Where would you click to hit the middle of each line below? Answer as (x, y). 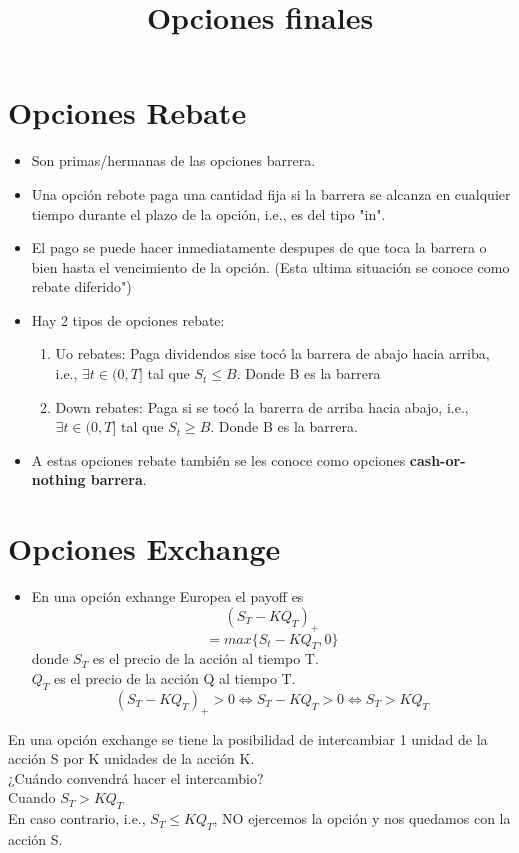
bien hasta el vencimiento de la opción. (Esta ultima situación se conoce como (270, 266)
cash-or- (437, 459)
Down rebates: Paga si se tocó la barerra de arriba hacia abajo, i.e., (262, 406)
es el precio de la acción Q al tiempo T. (175, 677)
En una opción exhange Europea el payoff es (167, 596)
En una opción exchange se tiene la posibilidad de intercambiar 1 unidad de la (248, 738)
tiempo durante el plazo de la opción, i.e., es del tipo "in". (208, 213)
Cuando (32, 797)
